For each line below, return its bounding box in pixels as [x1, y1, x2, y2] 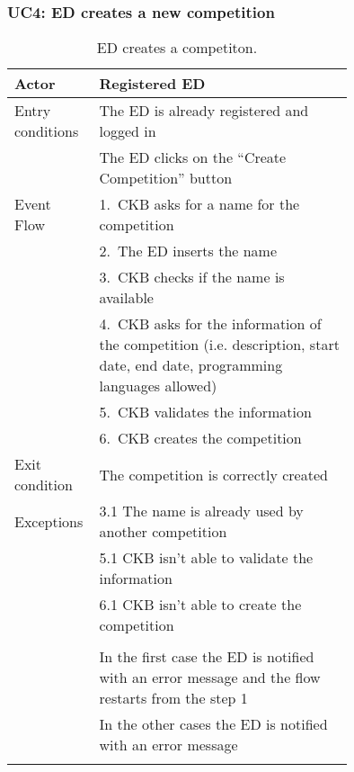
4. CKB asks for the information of [99, 313, 322, 335]
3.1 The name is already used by [99, 500, 304, 522]
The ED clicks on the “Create [99, 147, 287, 168]
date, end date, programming [99, 355, 283, 376]
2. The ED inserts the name [99, 240, 278, 262]
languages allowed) [99, 375, 217, 397]
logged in [99, 121, 156, 142]
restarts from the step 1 [99, 687, 248, 709]
